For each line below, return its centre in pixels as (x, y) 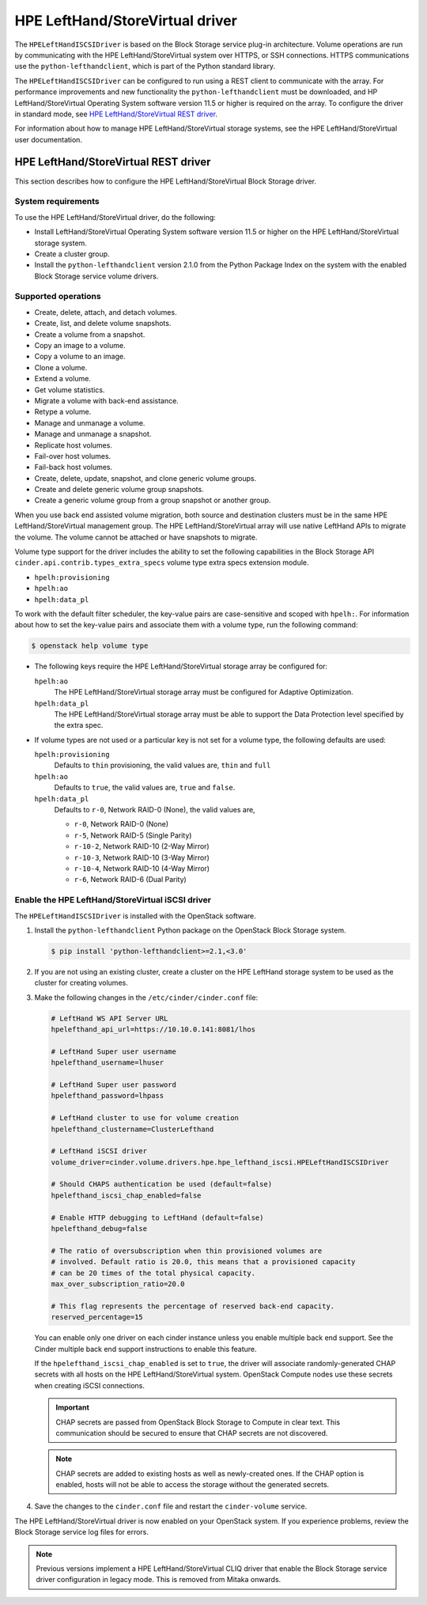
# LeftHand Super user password (114, 1085)
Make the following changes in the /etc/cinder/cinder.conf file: (146, 997)
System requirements (57, 202)
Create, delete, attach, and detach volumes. (106, 312)
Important (73, 1407)
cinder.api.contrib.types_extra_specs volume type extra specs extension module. (162, 562)
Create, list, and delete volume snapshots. (103, 324)
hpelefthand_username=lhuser (108, 1063)
